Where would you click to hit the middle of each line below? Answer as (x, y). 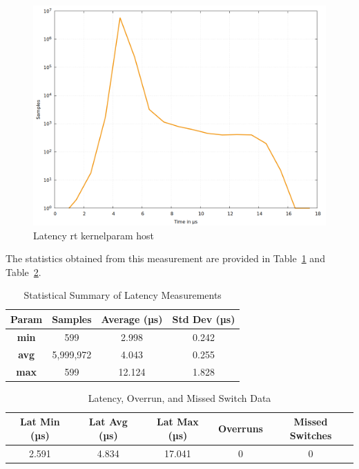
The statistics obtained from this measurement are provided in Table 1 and (165, 258)
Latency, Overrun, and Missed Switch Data (179, 397)
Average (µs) (132, 319)
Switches (311, 435)
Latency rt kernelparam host (94, 235)
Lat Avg (108, 422)
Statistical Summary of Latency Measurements (123, 295)
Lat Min (40, 422)
